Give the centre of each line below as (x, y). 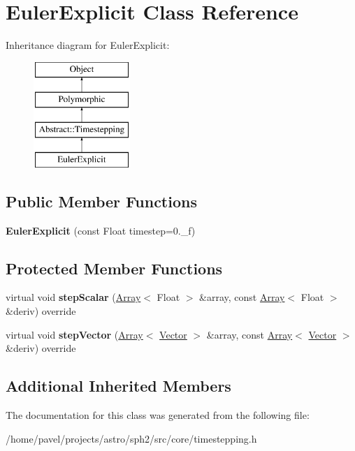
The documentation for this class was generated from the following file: (158, 415)
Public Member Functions (101, 201)
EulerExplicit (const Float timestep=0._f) (101, 230)
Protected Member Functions (114, 268)
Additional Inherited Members (118, 386)
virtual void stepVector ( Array (74, 334)
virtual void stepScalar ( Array (73, 297)
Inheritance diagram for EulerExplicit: (88, 45)
